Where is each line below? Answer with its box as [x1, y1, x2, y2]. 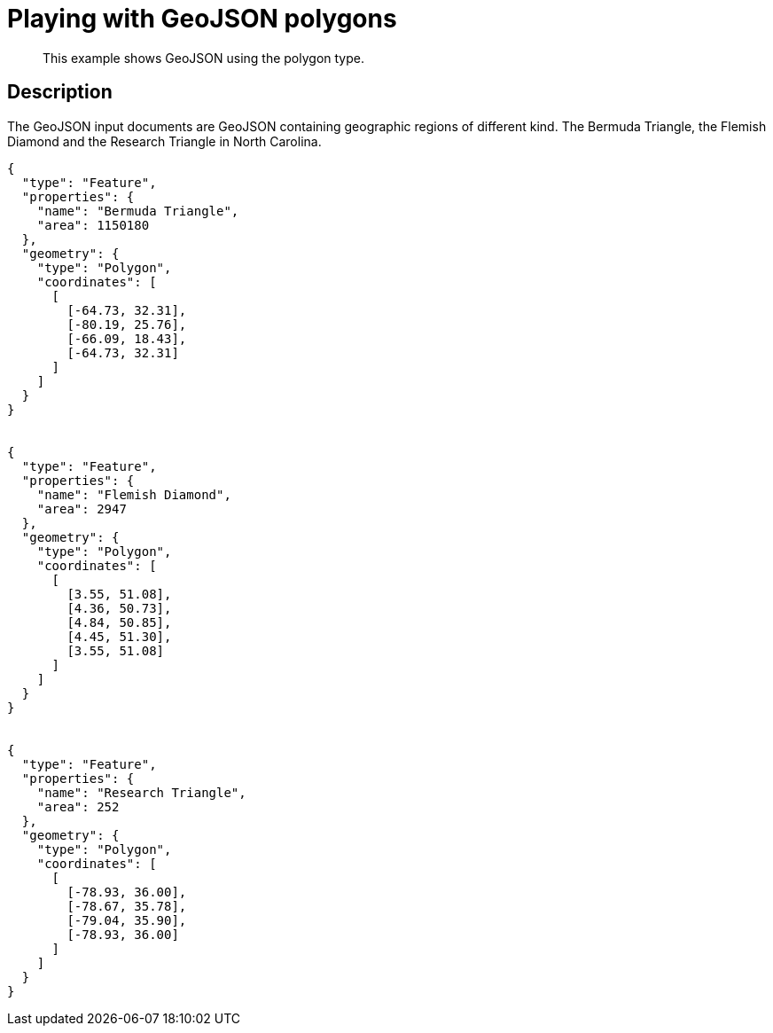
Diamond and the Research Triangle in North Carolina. [7, 133, 322, 149]
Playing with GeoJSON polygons [7, 4, 397, 34]
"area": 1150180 [36, 217, 150, 232]
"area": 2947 [36, 501, 127, 516]
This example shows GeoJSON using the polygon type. [43, 50, 364, 66]
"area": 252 [36, 799, 120, 814]
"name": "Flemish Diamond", [36, 487, 231, 502]
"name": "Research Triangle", [36, 785, 246, 800]
